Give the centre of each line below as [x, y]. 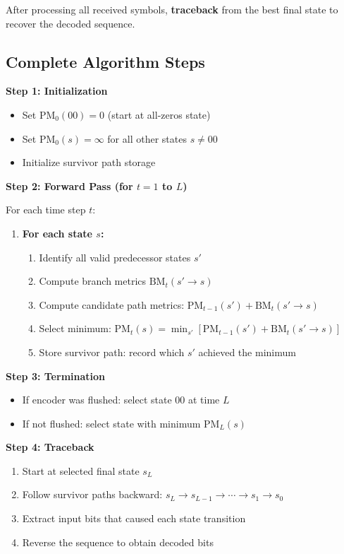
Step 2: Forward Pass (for [69, 185]
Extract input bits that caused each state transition [134, 518]
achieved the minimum [247, 352]
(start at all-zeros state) [159, 114]
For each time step [46, 210]
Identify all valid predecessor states [115, 257]
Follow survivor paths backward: [92, 494]
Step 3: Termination [56, 376]
